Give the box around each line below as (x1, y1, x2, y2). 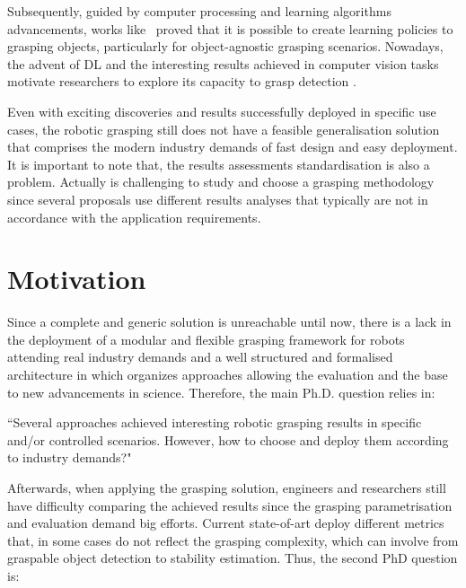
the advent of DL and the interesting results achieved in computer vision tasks (7, 54, 439, 73)
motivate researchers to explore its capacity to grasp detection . (7, 72, 356, 91)
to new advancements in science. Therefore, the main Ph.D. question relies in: (7, 382, 435, 401)
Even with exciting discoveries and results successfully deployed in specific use (7, 101, 436, 120)
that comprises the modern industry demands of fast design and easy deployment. (7, 137, 458, 156)
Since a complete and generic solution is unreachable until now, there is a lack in (7, 312, 452, 331)
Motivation (7, 260, 146, 297)
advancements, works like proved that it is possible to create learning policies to (7, 19, 453, 38)
